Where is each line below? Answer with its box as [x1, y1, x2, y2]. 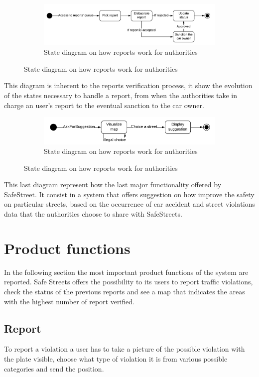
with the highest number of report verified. [4, 296, 134, 306]
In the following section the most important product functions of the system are [4, 266, 249, 277]
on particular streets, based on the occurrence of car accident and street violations [4, 199, 255, 209]
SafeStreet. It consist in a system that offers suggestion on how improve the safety [4, 189, 255, 199]
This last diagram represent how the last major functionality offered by [4, 179, 222, 190]
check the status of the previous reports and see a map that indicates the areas [4, 286, 245, 296]
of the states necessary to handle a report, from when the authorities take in [4, 90, 238, 101]
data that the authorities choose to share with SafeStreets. [4, 209, 182, 219]
